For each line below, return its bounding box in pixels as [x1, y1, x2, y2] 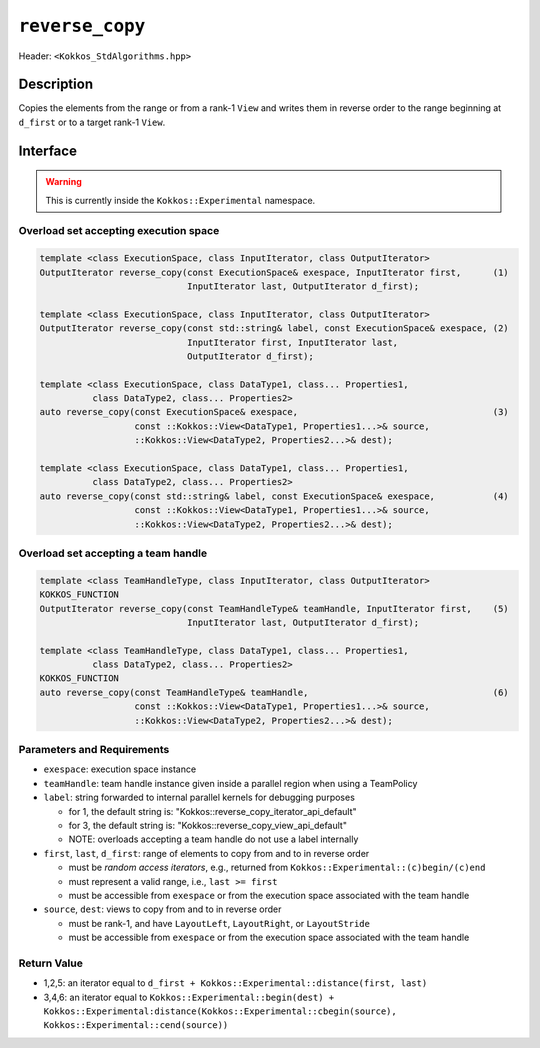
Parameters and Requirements [18, 743, 170, 757]
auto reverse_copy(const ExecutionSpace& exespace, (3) [39, 406, 509, 418]
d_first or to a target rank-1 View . [18, 116, 166, 128]
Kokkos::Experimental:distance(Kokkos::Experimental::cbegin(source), [43, 1006, 397, 1017]
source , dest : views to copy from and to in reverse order [43, 903, 282, 915]
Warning [45, 176, 82, 188]
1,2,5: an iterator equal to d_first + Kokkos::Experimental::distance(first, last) [43, 977, 428, 989]
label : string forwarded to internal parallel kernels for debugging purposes [43, 791, 355, 804]
